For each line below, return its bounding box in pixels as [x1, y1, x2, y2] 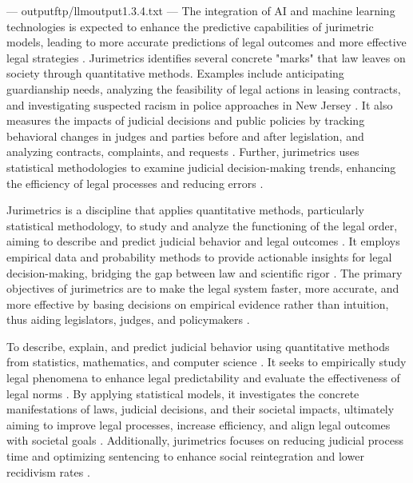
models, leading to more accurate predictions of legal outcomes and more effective [6, 34, 407, 50]
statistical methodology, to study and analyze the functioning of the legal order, [6, 217, 398, 234]
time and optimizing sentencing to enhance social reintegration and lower [6, 448, 364, 465]
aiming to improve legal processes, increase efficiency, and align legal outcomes [6, 416, 391, 433]
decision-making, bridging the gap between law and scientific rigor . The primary [6, 264, 403, 281]
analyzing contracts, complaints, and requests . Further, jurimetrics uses [6, 143, 359, 160]
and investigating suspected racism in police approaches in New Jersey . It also [6, 96, 393, 113]
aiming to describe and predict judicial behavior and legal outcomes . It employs [6, 233, 400, 249]
